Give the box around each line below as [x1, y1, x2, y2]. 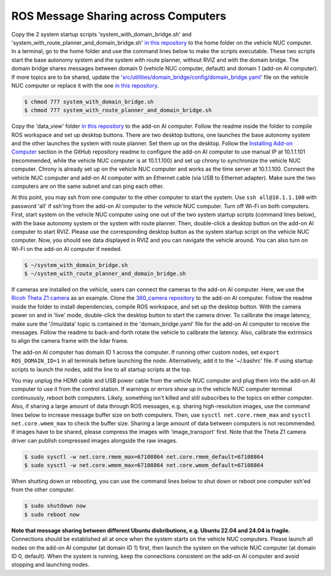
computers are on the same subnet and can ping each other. [11, 182, 164, 190]
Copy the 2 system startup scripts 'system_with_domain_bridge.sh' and [11, 31, 192, 38]
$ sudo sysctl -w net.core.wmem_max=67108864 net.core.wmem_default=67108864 [24, 462, 264, 469]
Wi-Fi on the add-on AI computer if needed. [11, 245, 122, 252]
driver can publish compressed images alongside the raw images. [11, 436, 178, 444]
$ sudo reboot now [24, 511, 80, 518]
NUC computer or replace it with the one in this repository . [11, 81, 159, 89]
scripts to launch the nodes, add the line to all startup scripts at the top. [11, 365, 192, 373]
